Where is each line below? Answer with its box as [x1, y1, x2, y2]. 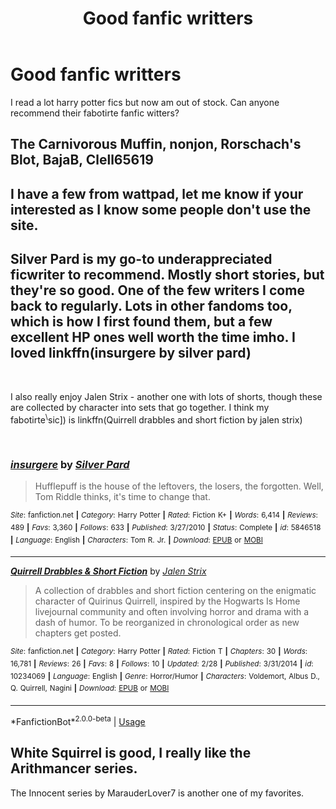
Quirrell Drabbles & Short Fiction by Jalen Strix [10, 565, 207, 577]
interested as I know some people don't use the [10, 201, 312, 218]
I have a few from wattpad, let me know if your [10, 185, 304, 202]
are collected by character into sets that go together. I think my [10, 401, 270, 413]
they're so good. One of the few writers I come [10, 282, 305, 299]
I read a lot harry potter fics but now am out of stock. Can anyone [10, 96, 280, 108]
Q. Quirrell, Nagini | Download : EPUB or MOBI [10, 683, 170, 694]
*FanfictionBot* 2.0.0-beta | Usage [10, 714, 146, 727]
